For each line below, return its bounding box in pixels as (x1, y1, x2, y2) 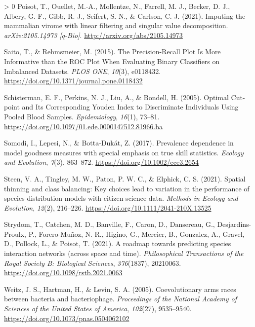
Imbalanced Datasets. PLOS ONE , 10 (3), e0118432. (4, 66, 161, 76)
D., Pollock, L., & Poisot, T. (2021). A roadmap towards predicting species (4, 238, 231, 249)
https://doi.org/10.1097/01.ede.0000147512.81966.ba (4, 121, 163, 131)
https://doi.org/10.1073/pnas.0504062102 (4, 313, 129, 323)
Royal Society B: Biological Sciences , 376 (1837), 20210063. (4, 257, 181, 268)
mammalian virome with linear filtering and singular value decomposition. (4, 20, 228, 31)
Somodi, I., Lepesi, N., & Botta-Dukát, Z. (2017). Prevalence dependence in (4, 138, 234, 148)
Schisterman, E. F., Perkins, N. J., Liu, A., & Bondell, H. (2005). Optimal (4, 92, 229, 102)
